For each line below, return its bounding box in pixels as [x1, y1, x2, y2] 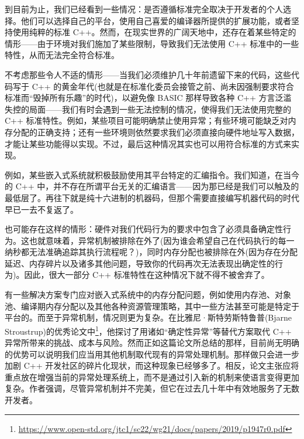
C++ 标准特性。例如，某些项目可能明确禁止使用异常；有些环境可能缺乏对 [5, 114, 288, 127]
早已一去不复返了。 [5, 203, 78, 215]
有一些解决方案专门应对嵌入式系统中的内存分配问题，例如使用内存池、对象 [5, 288, 291, 301]
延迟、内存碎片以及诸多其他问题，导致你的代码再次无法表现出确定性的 [5, 257, 275, 269]
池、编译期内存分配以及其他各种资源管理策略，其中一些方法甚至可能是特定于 [5, 300, 299, 312]
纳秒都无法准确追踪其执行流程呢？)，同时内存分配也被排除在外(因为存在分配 [5, 246, 298, 258]
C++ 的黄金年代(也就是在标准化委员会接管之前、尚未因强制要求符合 [32, 80, 294, 92]
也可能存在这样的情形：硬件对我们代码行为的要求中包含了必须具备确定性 [5, 223, 283, 235]
